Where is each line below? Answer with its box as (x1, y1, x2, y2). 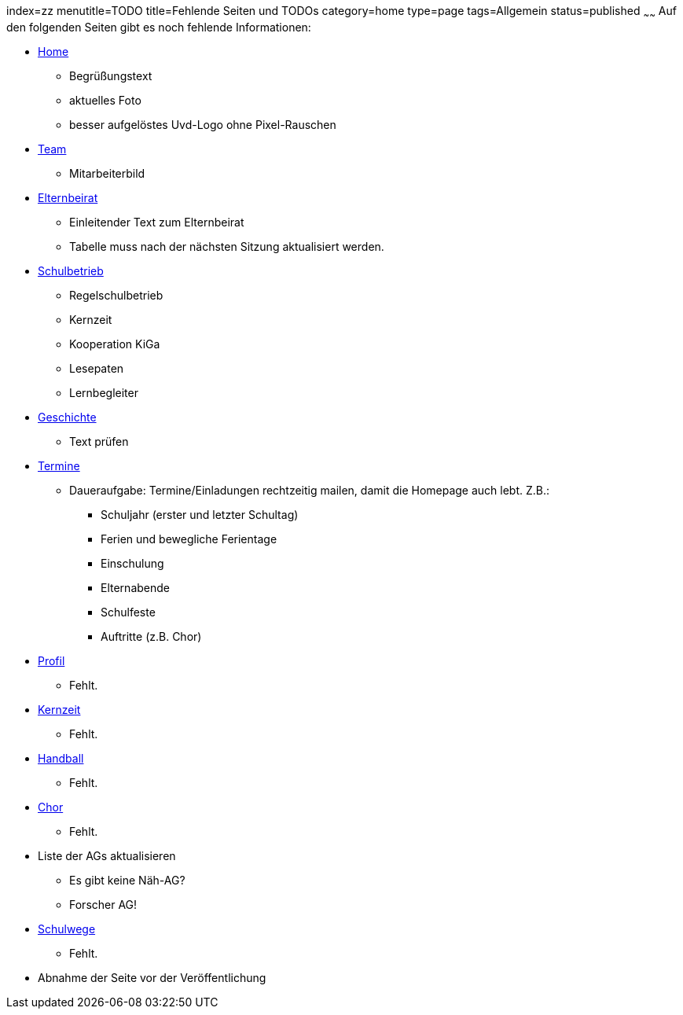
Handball (38, 751, 84, 765)
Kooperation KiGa (69, 336, 160, 351)
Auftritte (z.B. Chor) (101, 629, 202, 643)
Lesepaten (69, 361, 124, 375)
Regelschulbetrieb (69, 288, 163, 302)
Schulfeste (101, 605, 156, 619)
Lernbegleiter (69, 385, 138, 399)
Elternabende (101, 580, 170, 594)
